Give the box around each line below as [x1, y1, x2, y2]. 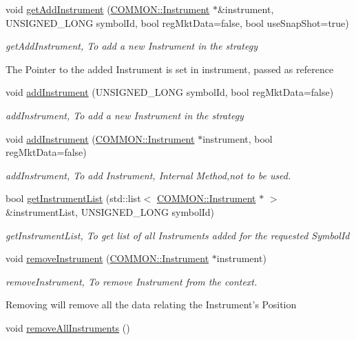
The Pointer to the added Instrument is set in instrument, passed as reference [6, 61, 334, 76]
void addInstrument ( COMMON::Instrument [6, 131, 195, 146]
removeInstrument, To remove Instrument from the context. [6, 274, 258, 288]
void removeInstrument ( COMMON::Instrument [6, 251, 209, 266]
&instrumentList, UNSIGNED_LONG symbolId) [6, 204, 215, 219]
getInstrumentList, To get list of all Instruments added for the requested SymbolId [6, 228, 350, 242]
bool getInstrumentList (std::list [6, 191, 141, 206]
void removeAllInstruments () [6, 320, 130, 334]
